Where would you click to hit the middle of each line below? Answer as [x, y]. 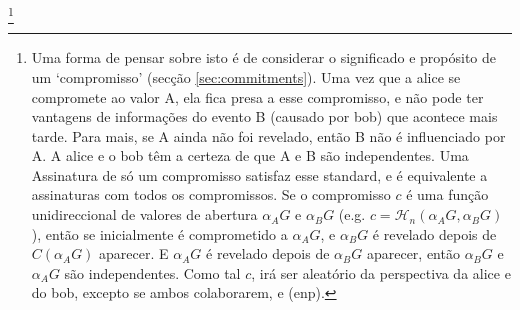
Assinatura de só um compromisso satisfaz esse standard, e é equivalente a [259, 174]
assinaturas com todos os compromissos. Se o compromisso [211, 194]
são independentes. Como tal [152, 272]
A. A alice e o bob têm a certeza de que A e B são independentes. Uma [250, 155]
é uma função [447, 194]
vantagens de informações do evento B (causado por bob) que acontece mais [264, 116]
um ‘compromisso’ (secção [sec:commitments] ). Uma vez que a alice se [246, 76]
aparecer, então [413, 253]
